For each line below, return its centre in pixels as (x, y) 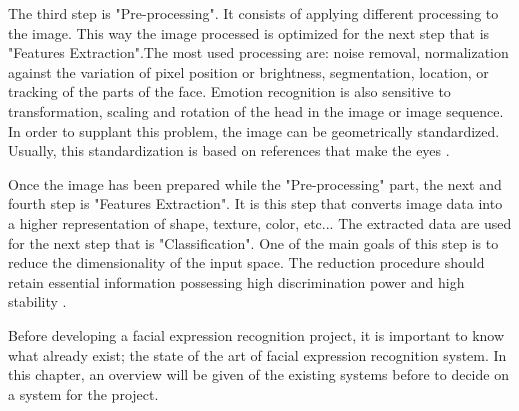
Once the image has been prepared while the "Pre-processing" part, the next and (255, 183)
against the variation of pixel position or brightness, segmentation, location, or (248, 71)
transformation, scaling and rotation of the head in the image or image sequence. (256, 110)
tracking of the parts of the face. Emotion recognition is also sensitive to (229, 91)
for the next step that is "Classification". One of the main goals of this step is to (253, 242)
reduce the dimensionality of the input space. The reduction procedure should (246, 262)
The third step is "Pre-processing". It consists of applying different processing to (253, 13)
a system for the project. (83, 393)
